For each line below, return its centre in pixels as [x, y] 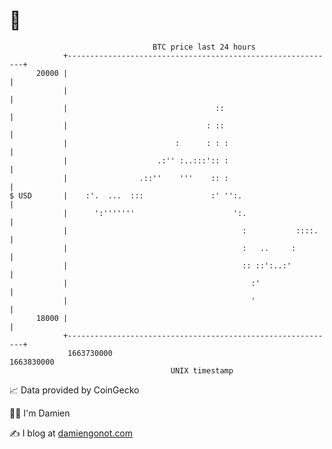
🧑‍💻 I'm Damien [40, 413]
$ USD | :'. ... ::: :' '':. [126, 195]
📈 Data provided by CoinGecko [74, 390]
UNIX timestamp [202, 370]
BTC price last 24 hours [204, 47]
